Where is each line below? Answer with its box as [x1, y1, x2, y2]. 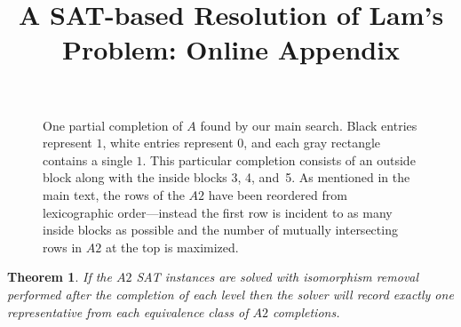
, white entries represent [102, 133, 234, 152]
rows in [43, 237, 83, 256]
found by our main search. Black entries [200, 116, 417, 134]
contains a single [43, 150, 132, 169]
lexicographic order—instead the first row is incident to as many [43, 203, 393, 221]
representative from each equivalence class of [7, 302, 249, 321]
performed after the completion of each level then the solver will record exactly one [7, 284, 454, 303]
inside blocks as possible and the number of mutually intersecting [43, 220, 398, 239]
